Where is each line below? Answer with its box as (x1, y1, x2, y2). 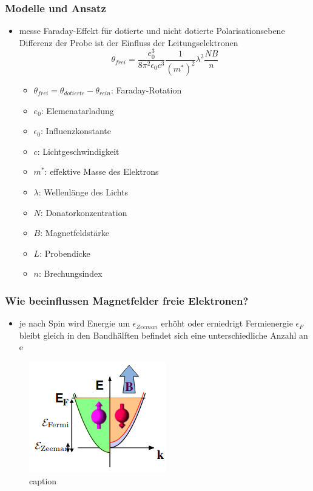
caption (29, 474, 57, 487)
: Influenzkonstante (40, 124, 111, 137)
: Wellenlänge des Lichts (38, 185, 129, 198)
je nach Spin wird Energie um (19, 317, 130, 330)
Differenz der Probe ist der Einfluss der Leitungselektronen (19, 36, 238, 49)
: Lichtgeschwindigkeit (37, 144, 119, 157)
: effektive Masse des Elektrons (44, 165, 159, 178)
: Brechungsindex (39, 267, 103, 280)
